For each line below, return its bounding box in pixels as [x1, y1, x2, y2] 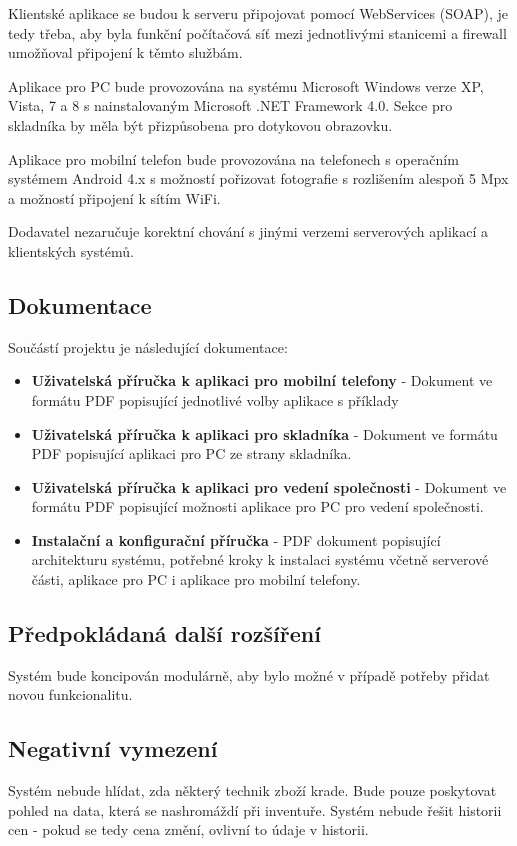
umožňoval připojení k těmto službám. [8, 42, 243, 63]
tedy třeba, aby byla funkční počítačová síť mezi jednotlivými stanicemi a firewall [8, 22, 507, 43]
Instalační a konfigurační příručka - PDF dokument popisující [31, 529, 441, 550]
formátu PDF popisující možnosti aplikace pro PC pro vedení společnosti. [31, 496, 484, 517]
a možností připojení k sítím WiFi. [8, 187, 221, 208]
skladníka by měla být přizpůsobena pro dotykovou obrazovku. [8, 114, 393, 135]
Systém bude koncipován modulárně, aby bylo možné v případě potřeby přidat [8, 664, 490, 685]
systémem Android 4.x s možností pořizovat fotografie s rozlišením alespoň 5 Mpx [8, 168, 509, 189]
